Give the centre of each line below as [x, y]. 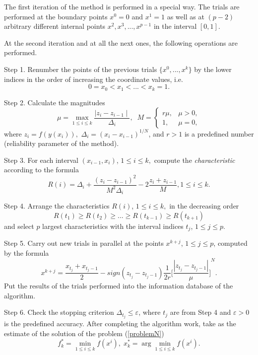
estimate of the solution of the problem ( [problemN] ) [84, 333]
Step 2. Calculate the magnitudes [55, 102]
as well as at [186, 16]
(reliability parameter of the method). [62, 143]
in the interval [175, 26]
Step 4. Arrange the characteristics [57, 206]
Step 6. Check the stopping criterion [59, 312]
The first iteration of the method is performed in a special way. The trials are [122, 6]
